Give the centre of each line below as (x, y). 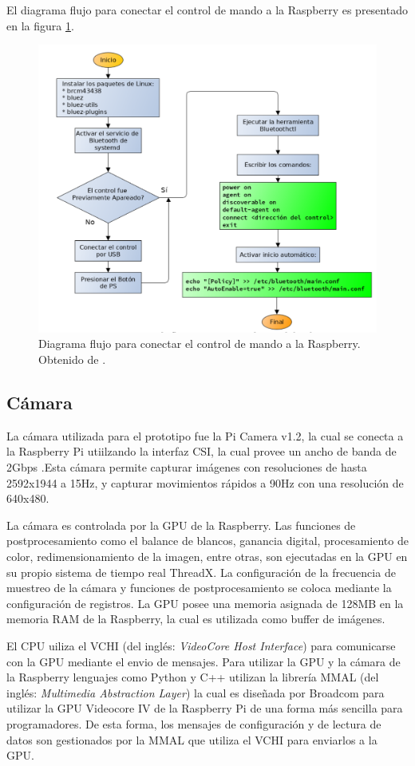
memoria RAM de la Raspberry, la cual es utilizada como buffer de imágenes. (196, 619)
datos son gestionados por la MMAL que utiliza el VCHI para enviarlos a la (192, 739)
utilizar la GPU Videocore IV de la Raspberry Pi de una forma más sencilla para (205, 708)
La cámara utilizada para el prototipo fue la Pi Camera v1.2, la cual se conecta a (205, 435)
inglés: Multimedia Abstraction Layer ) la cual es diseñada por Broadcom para (196, 692)
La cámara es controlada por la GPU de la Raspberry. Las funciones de (181, 525)
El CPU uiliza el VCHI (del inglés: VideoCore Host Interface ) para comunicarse (201, 645)
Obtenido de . (72, 359)
